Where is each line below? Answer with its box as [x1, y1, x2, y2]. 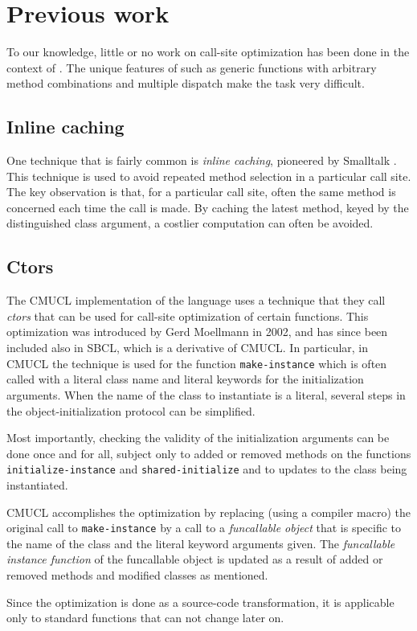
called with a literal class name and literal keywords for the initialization [6, 371, 364, 387]
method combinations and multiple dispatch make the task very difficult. [6, 75, 365, 92]
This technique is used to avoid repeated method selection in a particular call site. [6, 167, 411, 184]
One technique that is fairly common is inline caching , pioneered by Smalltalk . [6, 152, 397, 169]
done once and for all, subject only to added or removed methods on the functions [6, 445, 411, 461]
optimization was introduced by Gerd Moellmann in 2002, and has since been [6, 323, 388, 340]
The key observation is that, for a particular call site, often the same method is [6, 183, 396, 200]
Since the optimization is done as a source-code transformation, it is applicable [6, 593, 395, 610]
